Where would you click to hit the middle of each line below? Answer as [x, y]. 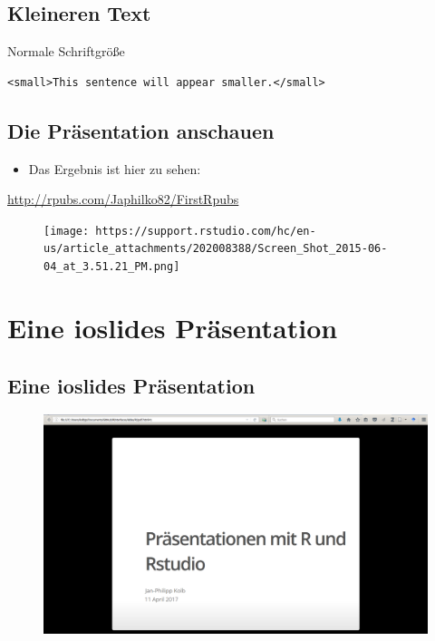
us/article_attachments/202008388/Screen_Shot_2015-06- [216, 249]
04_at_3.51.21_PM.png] [112, 267]
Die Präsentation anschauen [141, 130]
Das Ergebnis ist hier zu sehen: [115, 168]
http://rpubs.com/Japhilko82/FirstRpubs [123, 199]
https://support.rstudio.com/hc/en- [206, 231]
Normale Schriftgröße [66, 51]
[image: [67, 231]
